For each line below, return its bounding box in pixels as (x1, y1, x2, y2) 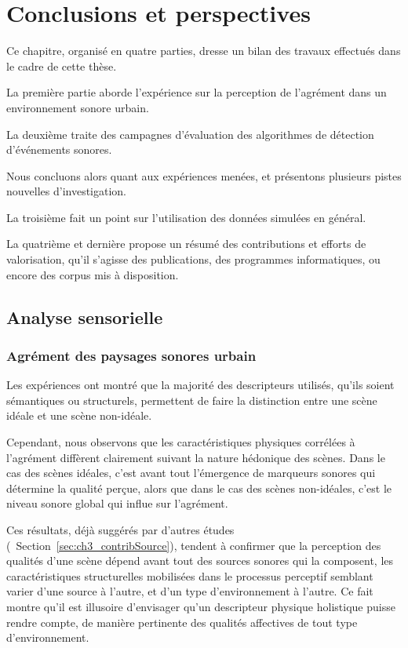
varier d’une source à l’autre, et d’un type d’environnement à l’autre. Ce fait (6, 583, 373, 599)
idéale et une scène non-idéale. (6, 407, 152, 424)
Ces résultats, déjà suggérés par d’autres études (6, 522, 235, 537)
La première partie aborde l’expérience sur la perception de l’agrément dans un (6, 84, 387, 100)
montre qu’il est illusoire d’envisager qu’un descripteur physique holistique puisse (6, 598, 395, 614)
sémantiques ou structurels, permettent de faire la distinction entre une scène (6, 391, 377, 408)
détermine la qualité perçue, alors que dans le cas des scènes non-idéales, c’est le (6, 479, 392, 496)
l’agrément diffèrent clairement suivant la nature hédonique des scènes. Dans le (6, 449, 385, 465)
